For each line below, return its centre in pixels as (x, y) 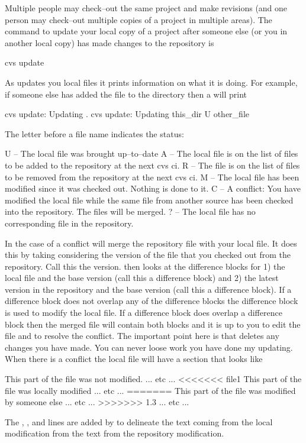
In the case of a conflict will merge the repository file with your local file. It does (151, 243)
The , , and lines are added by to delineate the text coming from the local (139, 421)
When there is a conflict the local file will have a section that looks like (134, 359)
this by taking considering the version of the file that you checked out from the (148, 255)
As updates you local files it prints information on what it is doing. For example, (151, 82)
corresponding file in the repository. (69, 223)
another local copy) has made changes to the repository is (109, 42)
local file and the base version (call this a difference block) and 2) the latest (142, 278)
